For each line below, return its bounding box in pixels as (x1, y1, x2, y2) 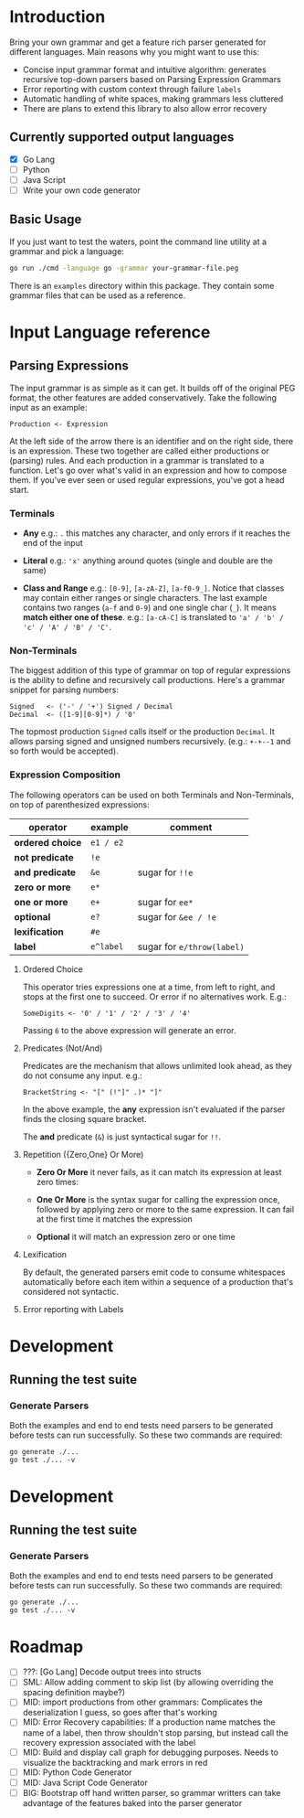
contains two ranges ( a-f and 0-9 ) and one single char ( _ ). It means (22, 602, 277, 613)
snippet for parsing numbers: (9, 684, 119, 696)
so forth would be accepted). (9, 745, 119, 756)
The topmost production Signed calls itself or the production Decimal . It (9, 726, 276, 737)
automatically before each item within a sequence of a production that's (22, 1276, 294, 1287)
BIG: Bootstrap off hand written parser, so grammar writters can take (22, 1787, 281, 1798)
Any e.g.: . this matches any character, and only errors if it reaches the (22, 528, 290, 539)
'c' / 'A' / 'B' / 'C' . (22, 621, 112, 632)
